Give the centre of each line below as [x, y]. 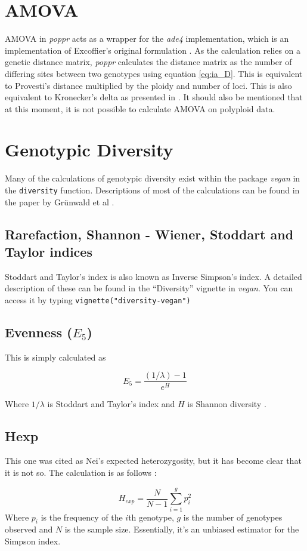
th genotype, [151, 517]
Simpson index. [33, 541]
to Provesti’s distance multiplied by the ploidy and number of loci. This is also [148, 85]
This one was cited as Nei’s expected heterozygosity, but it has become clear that [153, 461]
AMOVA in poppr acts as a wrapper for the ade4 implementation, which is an [147, 39]
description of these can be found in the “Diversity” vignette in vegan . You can [149, 288]
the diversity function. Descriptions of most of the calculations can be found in [152, 190]
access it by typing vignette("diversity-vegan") [98, 300]
